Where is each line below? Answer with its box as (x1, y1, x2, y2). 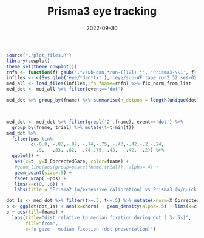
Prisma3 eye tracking (47, 4, 157, 18)
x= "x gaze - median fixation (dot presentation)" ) (25, 226, 156, 232)
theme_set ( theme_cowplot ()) (6, 63, 78, 69)
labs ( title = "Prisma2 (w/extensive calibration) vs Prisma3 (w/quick (14, 187, 197, 193)
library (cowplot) (6, 58, 50, 64)
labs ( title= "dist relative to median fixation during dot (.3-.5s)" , (12, 214, 191, 220)
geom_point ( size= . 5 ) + (14, 169, 72, 176)
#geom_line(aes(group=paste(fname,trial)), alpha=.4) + (14, 164, 159, 170)
